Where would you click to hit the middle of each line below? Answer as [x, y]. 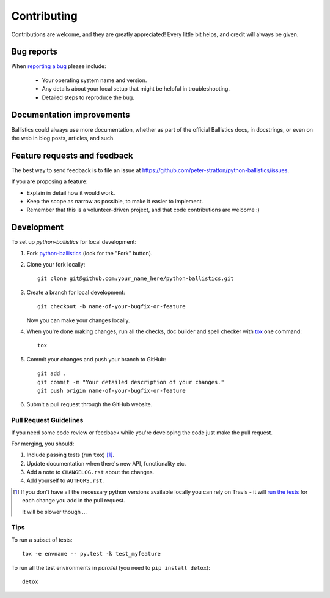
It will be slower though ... [54, 512]
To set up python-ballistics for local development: [74, 242]
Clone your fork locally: [56, 265]
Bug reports [35, 52]
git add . [52, 373]
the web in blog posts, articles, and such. [63, 138]
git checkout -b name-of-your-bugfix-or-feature [112, 307]
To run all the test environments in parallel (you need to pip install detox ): [111, 567]
